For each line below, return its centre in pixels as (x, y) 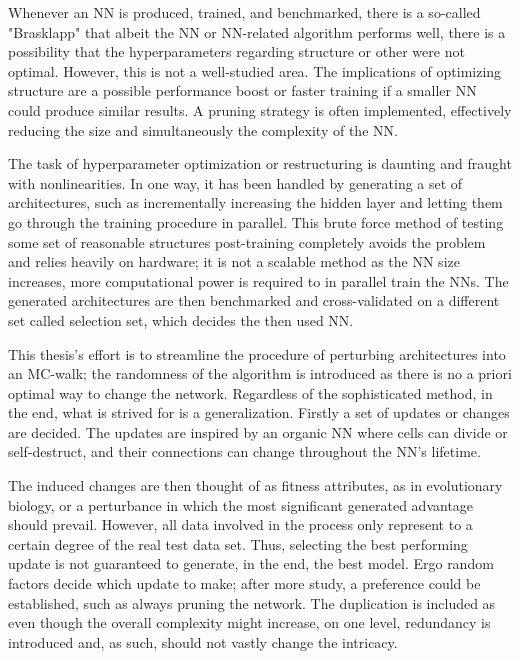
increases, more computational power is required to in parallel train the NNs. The (258, 280)
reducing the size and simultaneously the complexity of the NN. (203, 129)
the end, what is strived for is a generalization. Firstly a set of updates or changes (259, 412)
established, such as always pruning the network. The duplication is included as (252, 602)
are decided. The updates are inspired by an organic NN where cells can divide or (258, 431)
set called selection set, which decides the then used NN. (181, 319)
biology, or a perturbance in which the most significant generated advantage (241, 504)
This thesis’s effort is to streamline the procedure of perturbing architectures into (257, 353)
